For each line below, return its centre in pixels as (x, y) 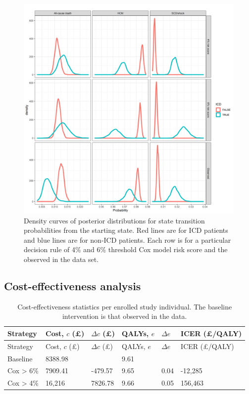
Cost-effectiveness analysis (73, 285)
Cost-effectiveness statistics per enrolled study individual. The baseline (125, 306)
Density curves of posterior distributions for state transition (114, 220)
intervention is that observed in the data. (124, 316)
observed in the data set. (61, 259)
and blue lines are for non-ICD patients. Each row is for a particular (127, 240)
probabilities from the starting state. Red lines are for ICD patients (126, 230)
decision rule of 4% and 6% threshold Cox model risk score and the (126, 249)
